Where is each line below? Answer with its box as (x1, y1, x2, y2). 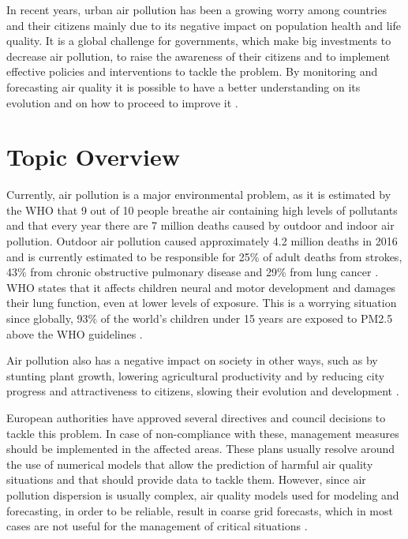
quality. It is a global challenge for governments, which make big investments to (6, 32, 391, 49)
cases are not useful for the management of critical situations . (6, 518, 308, 534)
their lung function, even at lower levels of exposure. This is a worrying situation (6, 294, 397, 311)
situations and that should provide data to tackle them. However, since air (6, 471, 366, 488)
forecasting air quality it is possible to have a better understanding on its (6, 78, 361, 95)
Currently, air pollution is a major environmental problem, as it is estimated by (6, 186, 391, 203)
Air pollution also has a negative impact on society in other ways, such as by (6, 352, 378, 369)
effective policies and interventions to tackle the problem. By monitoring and (6, 63, 378, 80)
